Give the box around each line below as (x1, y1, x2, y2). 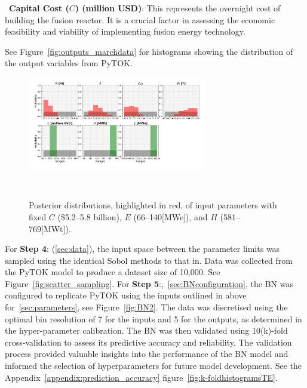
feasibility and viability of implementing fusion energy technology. (5, 25, 245, 38)
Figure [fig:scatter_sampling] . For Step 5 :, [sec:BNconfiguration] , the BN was (5, 277, 293, 290)
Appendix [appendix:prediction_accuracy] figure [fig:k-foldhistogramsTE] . (5, 371, 278, 383)
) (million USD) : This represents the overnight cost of (75, 2, 281, 14)
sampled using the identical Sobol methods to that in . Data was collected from (5, 254, 293, 266)
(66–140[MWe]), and (133, 210, 208, 223)
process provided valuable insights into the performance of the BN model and (5, 347, 288, 360)
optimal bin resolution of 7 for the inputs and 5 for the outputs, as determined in (5, 312, 302, 325)
